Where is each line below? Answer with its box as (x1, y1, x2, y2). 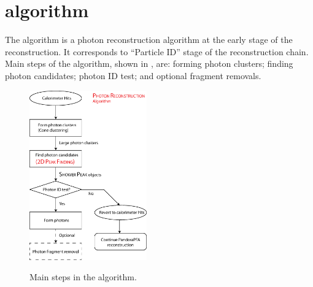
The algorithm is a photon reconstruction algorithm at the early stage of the (5, 33, 293, 46)
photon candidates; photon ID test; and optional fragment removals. (5, 69, 261, 82)
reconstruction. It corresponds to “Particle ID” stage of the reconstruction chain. (5, 45, 309, 58)
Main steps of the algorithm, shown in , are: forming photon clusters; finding (5, 57, 293, 70)
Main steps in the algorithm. (29, 270, 137, 283)
